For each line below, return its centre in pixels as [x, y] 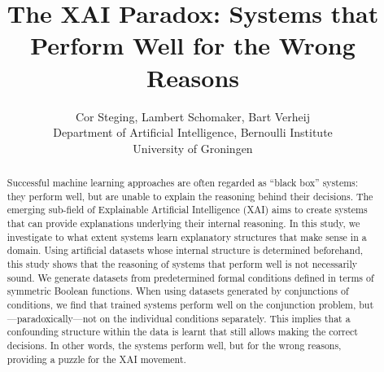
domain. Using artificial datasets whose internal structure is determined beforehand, [185, 250]
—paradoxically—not [52, 318]
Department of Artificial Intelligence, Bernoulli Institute [193, 132]
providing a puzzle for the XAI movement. [96, 359]
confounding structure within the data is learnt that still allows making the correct [182, 332]
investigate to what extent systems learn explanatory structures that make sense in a [187, 236]
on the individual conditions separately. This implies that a [225, 318]
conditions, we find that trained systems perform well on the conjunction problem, [181, 304]
